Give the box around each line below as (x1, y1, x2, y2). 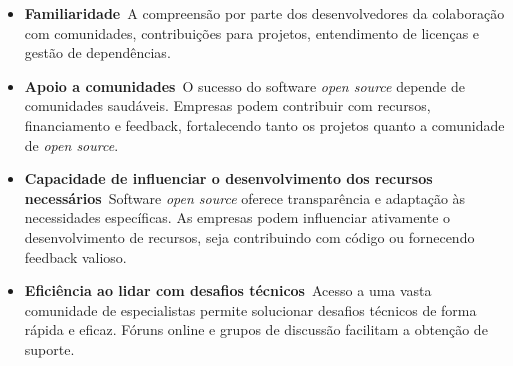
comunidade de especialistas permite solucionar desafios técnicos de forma (24, 299, 477, 320)
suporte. (24, 338, 75, 359)
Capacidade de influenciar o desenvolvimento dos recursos (24, 168, 433, 189)
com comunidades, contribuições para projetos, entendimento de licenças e (24, 22, 480, 43)
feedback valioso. (24, 246, 127, 267)
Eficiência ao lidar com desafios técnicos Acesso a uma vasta (24, 280, 432, 301)
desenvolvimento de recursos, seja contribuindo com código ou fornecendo (24, 226, 475, 247)
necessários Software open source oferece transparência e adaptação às (24, 187, 466, 208)
